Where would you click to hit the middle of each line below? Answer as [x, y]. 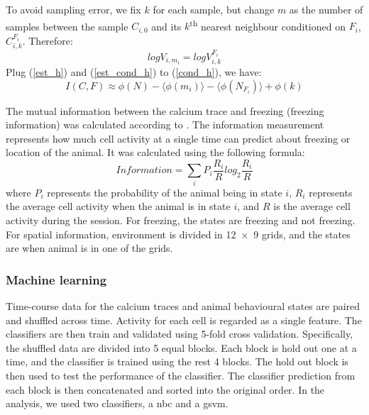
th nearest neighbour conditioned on [268, 25]
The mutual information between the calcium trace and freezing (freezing [165, 110]
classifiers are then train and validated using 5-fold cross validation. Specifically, [180, 334]
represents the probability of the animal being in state [165, 192]
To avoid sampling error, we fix [73, 9]
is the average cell [312, 206]
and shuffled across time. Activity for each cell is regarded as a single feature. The [184, 320]
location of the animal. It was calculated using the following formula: [155, 152]
